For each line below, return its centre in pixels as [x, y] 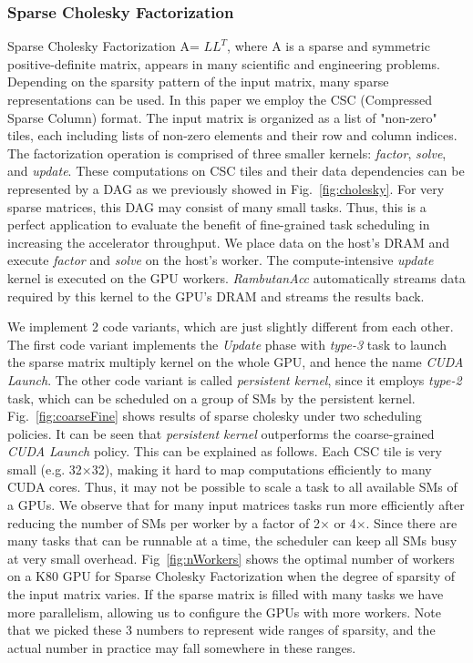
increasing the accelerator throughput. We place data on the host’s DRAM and [228, 242]
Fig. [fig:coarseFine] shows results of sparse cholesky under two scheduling [215, 416]
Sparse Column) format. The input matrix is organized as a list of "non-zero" [222, 117]
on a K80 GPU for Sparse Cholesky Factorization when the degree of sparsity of [231, 576]
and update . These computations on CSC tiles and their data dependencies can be [236, 171]
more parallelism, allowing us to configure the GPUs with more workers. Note [225, 612]
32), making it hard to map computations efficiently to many [262, 469]
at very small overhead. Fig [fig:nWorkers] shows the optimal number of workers [231, 558]
